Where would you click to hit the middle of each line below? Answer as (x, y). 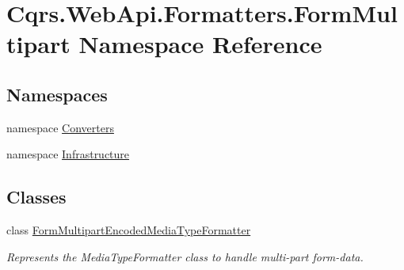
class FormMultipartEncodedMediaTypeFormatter (129, 230)
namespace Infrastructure (68, 154)
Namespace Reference (200, 44)
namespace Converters (60, 127)
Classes (36, 197)
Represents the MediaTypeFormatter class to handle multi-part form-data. (185, 256)
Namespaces (57, 94)
